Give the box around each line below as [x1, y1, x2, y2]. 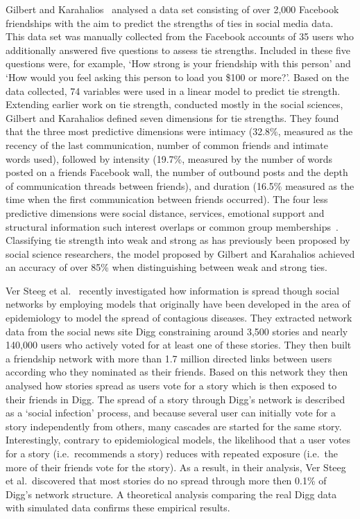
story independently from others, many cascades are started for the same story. [6, 419, 342, 433]
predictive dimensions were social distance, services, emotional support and [6, 205, 325, 220]
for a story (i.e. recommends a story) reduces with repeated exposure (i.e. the [6, 446, 338, 460]
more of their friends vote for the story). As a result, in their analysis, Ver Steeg [6, 459, 346, 474]
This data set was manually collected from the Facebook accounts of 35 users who [6, 29, 354, 44]
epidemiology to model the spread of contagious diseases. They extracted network [6, 310, 352, 325]
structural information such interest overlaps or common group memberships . [6, 219, 338, 234]
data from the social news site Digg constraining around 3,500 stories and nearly [6, 324, 348, 338]
